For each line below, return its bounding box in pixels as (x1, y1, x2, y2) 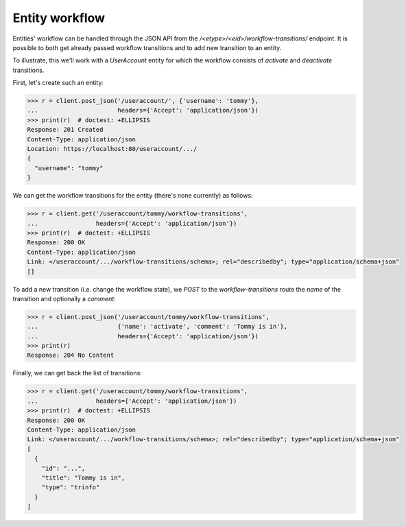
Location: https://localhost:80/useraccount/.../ (27, 145, 198, 153)
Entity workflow (12, 10, 106, 25)
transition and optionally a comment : (12, 294, 116, 303)
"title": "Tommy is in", (41, 473, 126, 482)
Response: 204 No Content (27, 351, 115, 360)
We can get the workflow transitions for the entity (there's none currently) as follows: (12, 191, 253, 200)
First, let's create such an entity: (12, 79, 104, 87)
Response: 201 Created (27, 126, 104, 134)
